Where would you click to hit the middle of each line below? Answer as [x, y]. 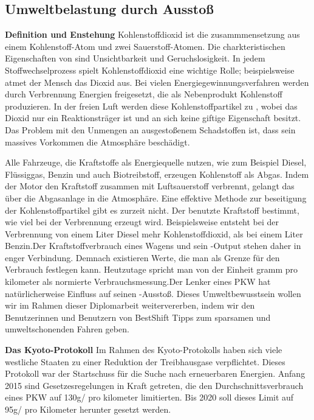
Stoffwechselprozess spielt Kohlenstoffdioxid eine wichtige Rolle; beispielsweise [150, 70]
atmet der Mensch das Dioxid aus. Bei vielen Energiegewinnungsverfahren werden [157, 82]
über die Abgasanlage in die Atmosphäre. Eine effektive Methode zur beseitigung [156, 198]
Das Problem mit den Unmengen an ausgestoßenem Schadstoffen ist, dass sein [150, 129]
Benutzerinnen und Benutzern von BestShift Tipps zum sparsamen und [138, 317]
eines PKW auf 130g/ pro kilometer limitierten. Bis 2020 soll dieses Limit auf [149, 397]
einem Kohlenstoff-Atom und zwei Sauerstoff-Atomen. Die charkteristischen [145, 46]
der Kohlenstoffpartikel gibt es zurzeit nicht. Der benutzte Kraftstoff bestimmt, [152, 210]
